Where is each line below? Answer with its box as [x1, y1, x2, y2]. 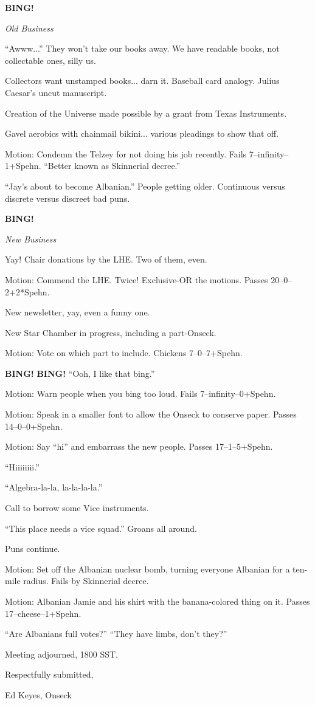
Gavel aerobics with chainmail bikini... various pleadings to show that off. [5, 127, 279, 140]
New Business [5, 232, 57, 245]
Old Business [5, 21, 54, 34]
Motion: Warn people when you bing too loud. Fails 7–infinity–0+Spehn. [5, 387, 276, 400]
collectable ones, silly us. [5, 53, 96, 66]
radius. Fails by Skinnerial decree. [23, 574, 149, 587]
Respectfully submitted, [5, 668, 94, 681]
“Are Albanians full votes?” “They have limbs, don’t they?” [5, 627, 227, 640]
